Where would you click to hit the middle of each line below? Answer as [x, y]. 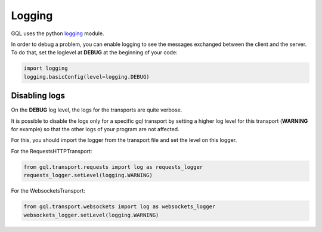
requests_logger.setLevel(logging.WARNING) [88, 175]
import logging [46, 68]
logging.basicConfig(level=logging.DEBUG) [86, 77]
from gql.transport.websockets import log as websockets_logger [120, 207]
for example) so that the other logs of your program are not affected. [95, 129]
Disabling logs [38, 96]
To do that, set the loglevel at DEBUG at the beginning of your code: [95, 52]
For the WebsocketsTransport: [48, 191]
